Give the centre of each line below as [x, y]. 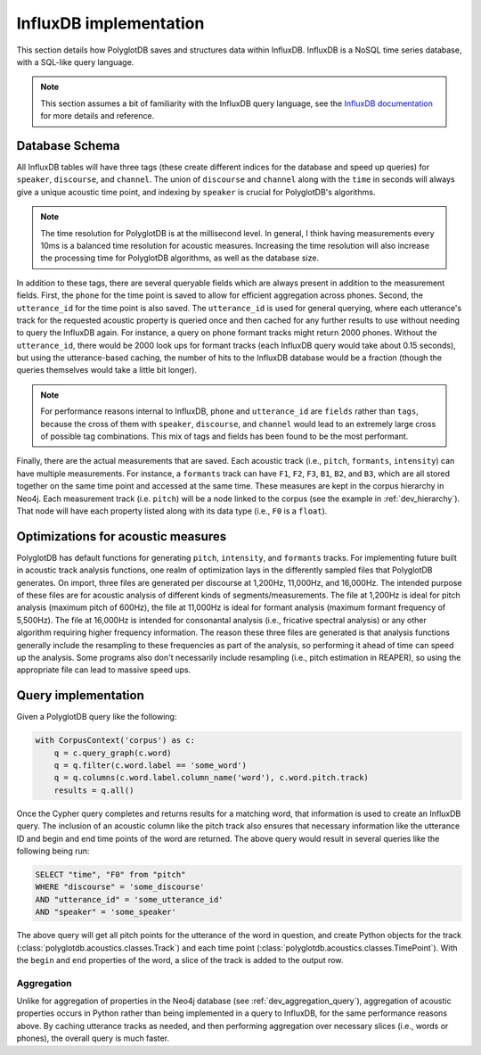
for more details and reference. [98, 116]
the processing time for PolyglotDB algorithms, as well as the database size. [180, 258]
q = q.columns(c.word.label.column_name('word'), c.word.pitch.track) [212, 778]
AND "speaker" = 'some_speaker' [106, 912]
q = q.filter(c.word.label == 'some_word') [150, 766]
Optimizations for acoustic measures [122, 536]
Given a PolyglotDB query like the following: [97, 717]
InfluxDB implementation [110, 23]
